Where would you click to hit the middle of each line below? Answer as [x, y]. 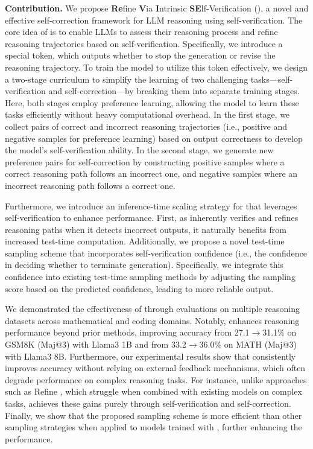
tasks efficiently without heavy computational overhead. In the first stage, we [147, 114]
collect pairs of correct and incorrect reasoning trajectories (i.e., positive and [146, 126]
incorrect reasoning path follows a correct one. [90, 185]
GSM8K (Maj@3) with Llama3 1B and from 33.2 [96, 344]
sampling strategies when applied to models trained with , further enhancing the [153, 427]
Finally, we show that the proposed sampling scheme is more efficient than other [153, 415]
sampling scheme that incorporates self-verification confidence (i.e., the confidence [156, 253]
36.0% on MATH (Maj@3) [248, 344]
